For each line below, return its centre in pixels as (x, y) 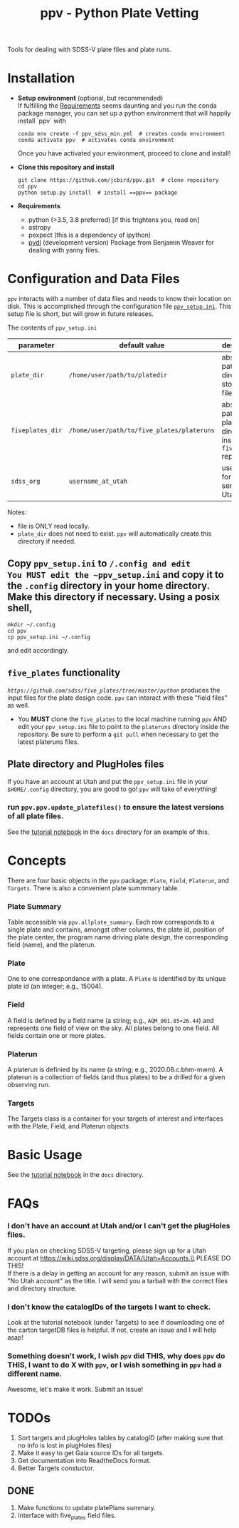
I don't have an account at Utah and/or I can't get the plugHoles (119, 1226)
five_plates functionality (64, 673)
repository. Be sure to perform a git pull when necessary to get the (118, 734)
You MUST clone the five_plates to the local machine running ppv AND (122, 719)
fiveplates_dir (37, 431)
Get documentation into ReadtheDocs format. (84, 1461)
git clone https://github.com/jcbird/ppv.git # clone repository (118, 180)
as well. (18, 705)
